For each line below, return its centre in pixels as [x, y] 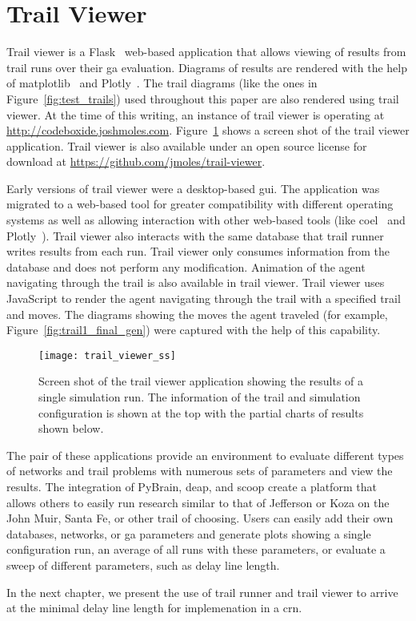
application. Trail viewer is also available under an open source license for [187, 145]
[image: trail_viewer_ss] [107, 355]
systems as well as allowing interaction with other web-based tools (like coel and [206, 220]
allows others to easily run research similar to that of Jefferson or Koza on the [198, 502]
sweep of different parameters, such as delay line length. [143, 565]
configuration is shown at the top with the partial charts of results [201, 412]
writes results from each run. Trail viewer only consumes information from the [198, 251]
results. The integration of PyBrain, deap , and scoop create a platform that [192, 487]
